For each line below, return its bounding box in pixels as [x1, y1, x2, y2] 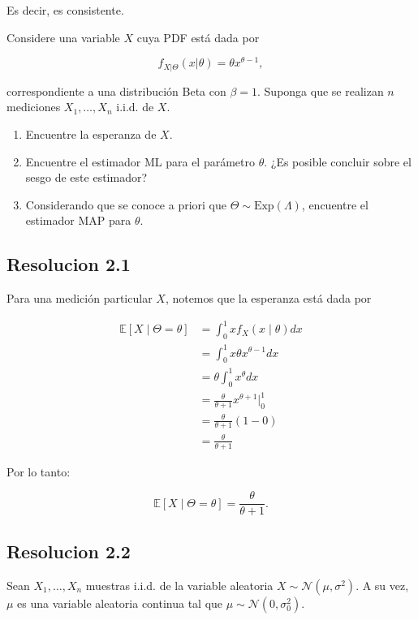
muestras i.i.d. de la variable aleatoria [85, 576, 274, 593]
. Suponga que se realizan [257, 82, 384, 99]
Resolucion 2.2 [6, 538, 131, 563]
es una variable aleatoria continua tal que [17, 594, 223, 611]
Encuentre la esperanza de [25, 125, 157, 142]
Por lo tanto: [6, 463, 71, 480]
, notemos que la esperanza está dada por [165, 290, 372, 307]
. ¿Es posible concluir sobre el [264, 153, 412, 170]
